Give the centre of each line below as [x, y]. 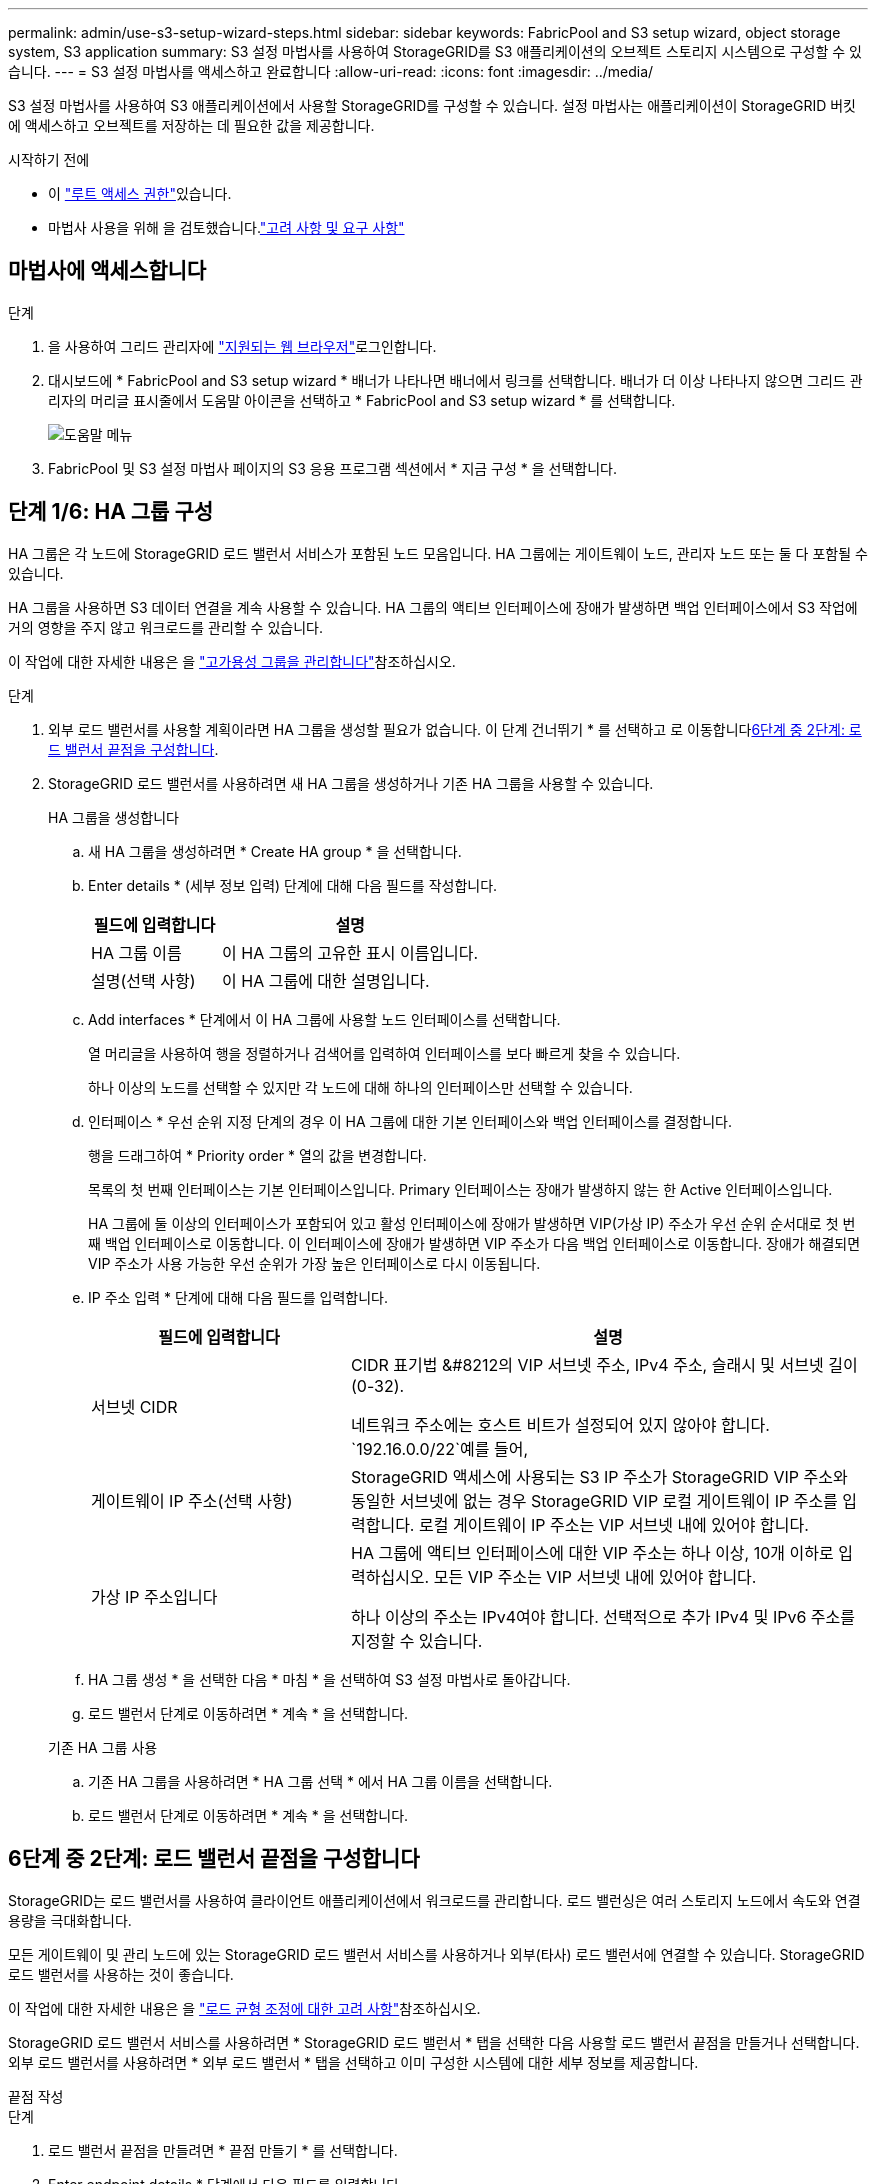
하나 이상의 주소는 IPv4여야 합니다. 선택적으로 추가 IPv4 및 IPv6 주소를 [602, 1616]
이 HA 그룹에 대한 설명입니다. [326, 980]
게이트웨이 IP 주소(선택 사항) [192, 1500]
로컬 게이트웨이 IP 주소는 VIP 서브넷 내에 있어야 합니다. [613, 1524]
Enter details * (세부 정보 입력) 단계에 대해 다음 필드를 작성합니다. [293, 885]
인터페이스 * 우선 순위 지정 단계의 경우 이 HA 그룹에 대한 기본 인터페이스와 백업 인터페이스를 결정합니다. [410, 1121]
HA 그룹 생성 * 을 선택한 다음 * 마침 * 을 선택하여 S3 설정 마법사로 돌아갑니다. [329, 1679]
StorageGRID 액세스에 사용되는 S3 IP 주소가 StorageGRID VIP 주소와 [599, 1476]
